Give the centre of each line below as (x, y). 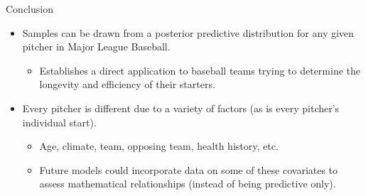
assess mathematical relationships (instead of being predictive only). (188, 184)
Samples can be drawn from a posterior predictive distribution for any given (188, 32)
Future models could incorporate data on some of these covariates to (189, 169)
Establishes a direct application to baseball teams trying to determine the (200, 70)
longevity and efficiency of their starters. (127, 84)
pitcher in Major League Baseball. (96, 47)
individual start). (59, 122)
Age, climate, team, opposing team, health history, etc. (159, 146)
